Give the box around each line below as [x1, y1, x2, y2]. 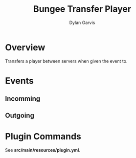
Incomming [5, 94, 41, 103]
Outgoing [5, 111, 34, 119]
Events [5, 75, 34, 86]
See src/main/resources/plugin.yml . [5, 147, 81, 153]
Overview [5, 42, 45, 53]
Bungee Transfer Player [33, 3, 131, 15]
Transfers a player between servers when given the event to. [5, 58, 128, 64]
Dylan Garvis [69, 20, 95, 25]
